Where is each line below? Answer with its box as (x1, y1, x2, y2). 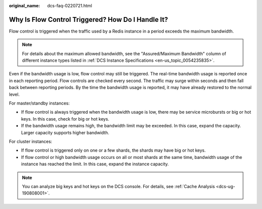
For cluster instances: (9, 139, 52, 144)
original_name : (9, 3, 40, 8)
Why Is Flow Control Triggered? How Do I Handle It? (9, 15, 168, 24)
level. (9, 91, 20, 97)
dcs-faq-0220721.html (47, 3, 92, 8)
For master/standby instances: (9, 100, 70, 106)
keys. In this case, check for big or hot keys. (21, 116, 109, 122)
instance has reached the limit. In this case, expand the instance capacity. (21, 161, 169, 167)
